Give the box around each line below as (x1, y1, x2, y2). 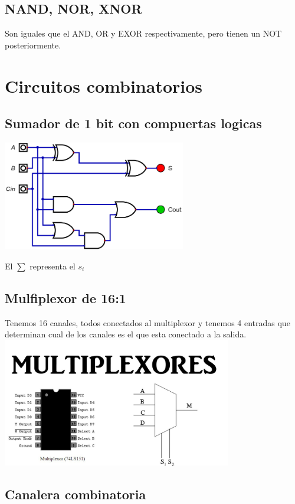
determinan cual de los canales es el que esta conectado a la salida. (5, 328, 247, 340)
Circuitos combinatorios (5, 73, 202, 97)
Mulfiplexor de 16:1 (5, 288, 126, 307)
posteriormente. (5, 38, 61, 51)
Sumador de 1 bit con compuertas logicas (5, 114, 262, 132)
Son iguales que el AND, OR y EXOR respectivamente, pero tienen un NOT (5, 27, 282, 40)
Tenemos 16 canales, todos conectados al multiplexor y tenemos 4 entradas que (5, 316, 290, 329)
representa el (29, 259, 76, 272)
